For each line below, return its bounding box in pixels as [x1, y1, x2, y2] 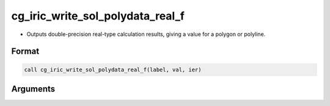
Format [11, 46, 40, 57]
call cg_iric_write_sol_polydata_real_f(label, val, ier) [24, 66, 202, 73]
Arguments [11, 83, 56, 94]
